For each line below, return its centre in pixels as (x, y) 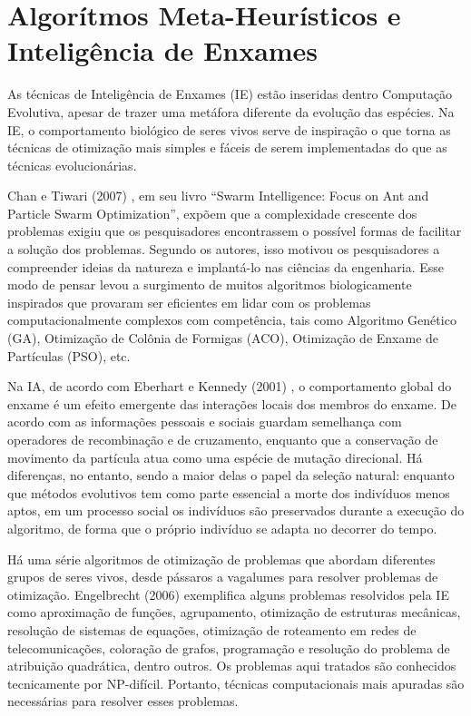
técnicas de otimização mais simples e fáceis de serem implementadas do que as (227, 147)
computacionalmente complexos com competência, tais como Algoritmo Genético (232, 320)
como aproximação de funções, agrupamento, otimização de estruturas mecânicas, (234, 612)
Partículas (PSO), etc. (69, 355)
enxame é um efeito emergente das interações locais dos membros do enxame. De (232, 403)
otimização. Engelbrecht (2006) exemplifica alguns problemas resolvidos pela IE (228, 594)
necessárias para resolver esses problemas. (123, 701)
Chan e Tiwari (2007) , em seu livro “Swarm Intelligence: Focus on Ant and (218, 196)
